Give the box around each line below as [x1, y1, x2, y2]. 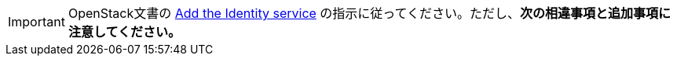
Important [8, 14, 65, 29]
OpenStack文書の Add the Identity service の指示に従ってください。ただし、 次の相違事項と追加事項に [68, 5, 672, 21]
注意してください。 [68, 24, 181, 40]
